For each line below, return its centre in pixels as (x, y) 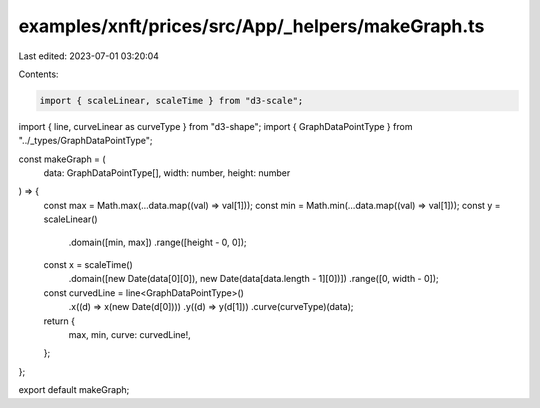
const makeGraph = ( (62, 159)
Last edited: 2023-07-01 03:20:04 (89, 56)
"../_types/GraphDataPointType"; (85, 141)
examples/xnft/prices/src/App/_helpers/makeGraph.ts (251, 26)
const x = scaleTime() (88, 265)
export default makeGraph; (74, 390)
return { (59, 321)
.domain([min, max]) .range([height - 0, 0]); (157, 242)
